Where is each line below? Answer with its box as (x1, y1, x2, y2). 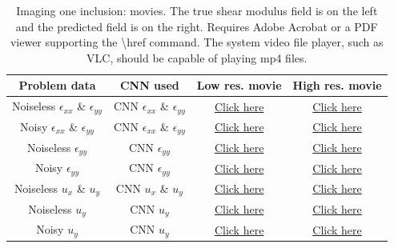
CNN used (119, 77, 179, 94)
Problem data (18, 77, 96, 94)
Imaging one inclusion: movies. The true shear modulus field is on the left (16, 2, 378, 18)
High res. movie (292, 77, 382, 94)
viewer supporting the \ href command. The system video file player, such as (10, 34, 384, 50)
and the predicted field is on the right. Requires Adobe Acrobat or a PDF (15, 18, 378, 34)
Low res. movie (196, 77, 282, 94)
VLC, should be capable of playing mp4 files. (86, 49, 308, 66)
